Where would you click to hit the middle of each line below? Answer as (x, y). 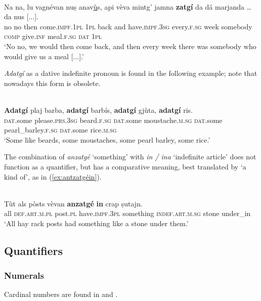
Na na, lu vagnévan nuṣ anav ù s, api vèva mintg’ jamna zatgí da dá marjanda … (128, 6)
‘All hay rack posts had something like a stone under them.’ (96, 223)
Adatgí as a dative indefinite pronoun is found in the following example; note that (131, 73)
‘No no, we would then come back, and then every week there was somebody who (130, 46)
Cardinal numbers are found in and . (61, 294)
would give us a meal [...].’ (44, 56)
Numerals (24, 275)
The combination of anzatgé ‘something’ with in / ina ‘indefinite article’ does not (130, 157)
